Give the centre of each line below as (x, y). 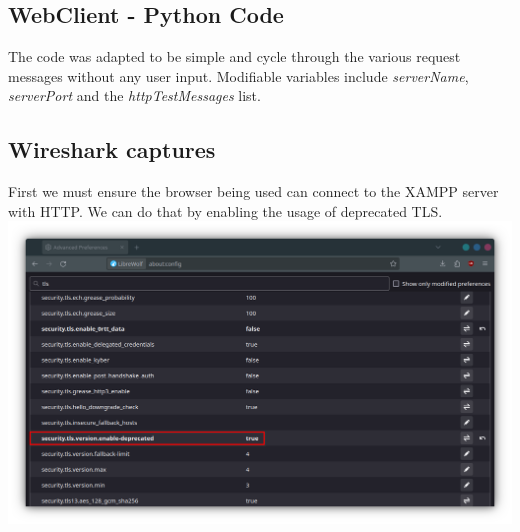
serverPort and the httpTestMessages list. (134, 95)
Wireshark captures (112, 149)
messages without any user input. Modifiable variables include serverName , (238, 75)
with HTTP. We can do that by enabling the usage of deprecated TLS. (225, 210)
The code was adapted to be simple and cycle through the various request (234, 56)
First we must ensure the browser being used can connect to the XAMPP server (253, 191)
